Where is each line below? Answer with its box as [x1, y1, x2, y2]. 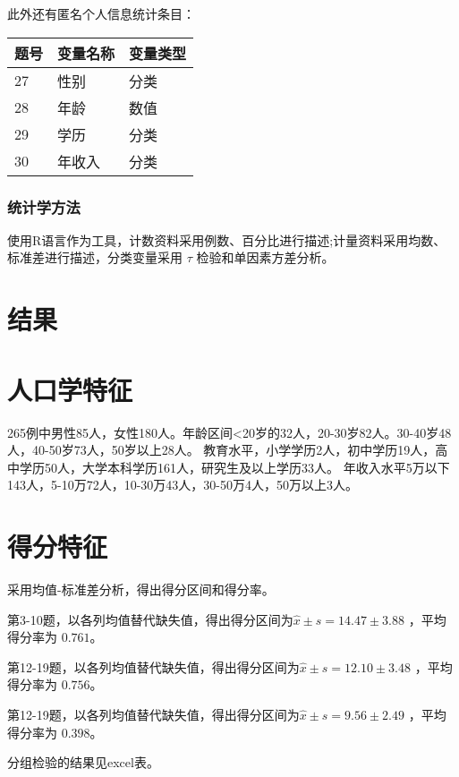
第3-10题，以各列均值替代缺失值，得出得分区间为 [7, 610, 293, 628]
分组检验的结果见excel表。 [7, 753, 159, 772]
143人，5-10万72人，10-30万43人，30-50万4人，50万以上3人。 [7, 475, 358, 494]
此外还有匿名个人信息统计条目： [7, 4, 195, 22]
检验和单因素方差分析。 [196, 248, 335, 267]
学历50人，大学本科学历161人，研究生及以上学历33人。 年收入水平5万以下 [19, 457, 450, 476]
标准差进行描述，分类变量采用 [7, 248, 183, 267]
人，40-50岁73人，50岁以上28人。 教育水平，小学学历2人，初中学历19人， [7, 440, 436, 459]
